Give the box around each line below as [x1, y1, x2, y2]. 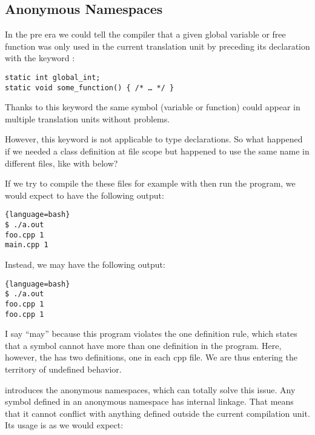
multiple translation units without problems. [5, 112, 170, 125]
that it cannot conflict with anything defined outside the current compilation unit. [5, 407, 310, 419]
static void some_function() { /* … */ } [5, 83, 174, 92]
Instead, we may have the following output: [5, 258, 165, 271]
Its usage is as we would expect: [5, 419, 124, 431]
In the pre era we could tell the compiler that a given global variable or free [5, 28, 286, 41]
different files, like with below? [5, 156, 118, 169]
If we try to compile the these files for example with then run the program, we [5, 177, 296, 190]
